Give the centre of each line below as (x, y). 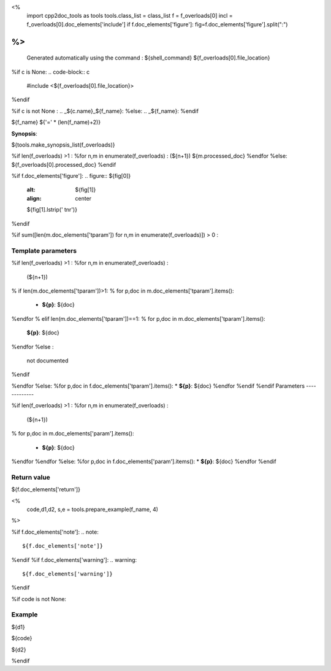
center (83, 198)
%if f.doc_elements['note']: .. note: (55, 532)
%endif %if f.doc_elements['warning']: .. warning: (74, 560)
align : (34, 198)
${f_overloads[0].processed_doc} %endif (64, 164)
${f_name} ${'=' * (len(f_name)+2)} (56, 122)
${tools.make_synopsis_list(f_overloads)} (63, 145)
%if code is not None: (39, 599)
